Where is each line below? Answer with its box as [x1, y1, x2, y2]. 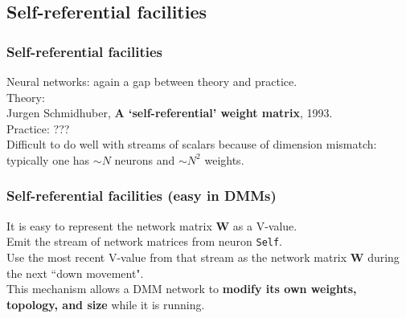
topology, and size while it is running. [6, 296, 205, 312]
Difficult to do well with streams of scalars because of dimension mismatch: [6, 136, 377, 153]
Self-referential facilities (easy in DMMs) [6, 185, 277, 206]
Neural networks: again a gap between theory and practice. [6, 73, 297, 89]
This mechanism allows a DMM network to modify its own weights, [6, 280, 357, 297]
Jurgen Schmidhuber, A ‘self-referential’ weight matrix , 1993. [6, 104, 333, 121]
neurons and [114, 151, 175, 168]
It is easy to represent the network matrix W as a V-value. [6, 217, 297, 234]
